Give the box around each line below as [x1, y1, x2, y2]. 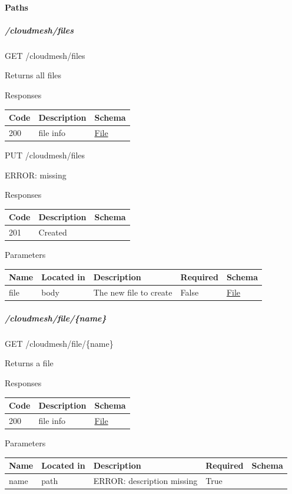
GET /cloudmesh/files [5, 49, 85, 61]
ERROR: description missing [93, 474, 198, 486]
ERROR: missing [5, 168, 67, 181]
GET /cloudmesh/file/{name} [5, 337, 114, 349]
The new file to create [93, 286, 172, 299]
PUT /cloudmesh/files [5, 148, 85, 161]
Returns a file [5, 357, 54, 369]
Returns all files [5, 69, 62, 81]
